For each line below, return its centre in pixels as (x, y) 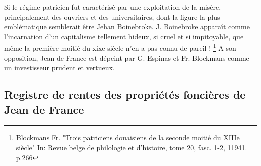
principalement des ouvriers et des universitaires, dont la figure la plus (112, 16)
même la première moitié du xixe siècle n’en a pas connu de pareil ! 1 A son (120, 47)
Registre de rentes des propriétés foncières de (125, 95)
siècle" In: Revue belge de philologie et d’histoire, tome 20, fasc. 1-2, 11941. (132, 147)
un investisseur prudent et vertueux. (59, 67)
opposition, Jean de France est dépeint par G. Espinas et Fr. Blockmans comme (127, 57)
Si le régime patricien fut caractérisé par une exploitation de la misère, (113, 7)
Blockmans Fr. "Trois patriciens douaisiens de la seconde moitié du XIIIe (128, 138)
